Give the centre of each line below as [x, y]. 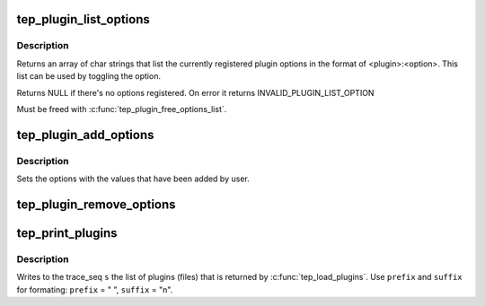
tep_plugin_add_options [85, 135]
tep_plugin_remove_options [96, 204]
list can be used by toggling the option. [89, 76]
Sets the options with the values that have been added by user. [133, 179]
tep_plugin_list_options [83, 19]
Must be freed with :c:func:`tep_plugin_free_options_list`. [122, 109]
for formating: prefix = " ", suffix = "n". [95, 289]
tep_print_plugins [67, 233]
